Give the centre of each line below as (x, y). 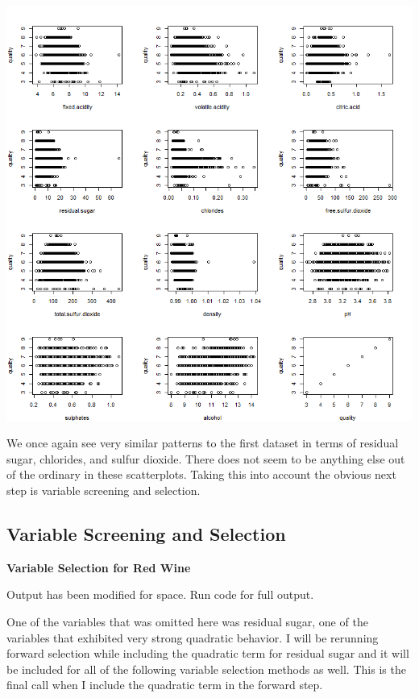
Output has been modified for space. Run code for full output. (160, 594)
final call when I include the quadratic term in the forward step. (165, 685)
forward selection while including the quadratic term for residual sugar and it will (208, 653)
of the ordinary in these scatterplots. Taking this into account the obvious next (201, 474)
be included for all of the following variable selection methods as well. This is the (206, 669)
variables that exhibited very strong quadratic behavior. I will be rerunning (193, 637)
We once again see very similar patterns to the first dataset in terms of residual (203, 443)
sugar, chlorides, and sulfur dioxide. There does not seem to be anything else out (206, 458)
